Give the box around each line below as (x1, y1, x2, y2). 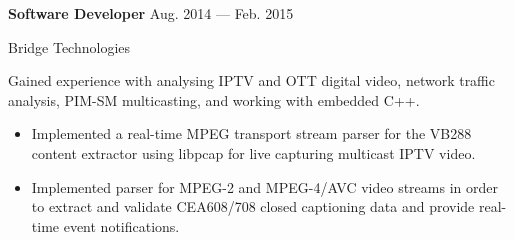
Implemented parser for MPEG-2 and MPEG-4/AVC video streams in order (31, 176, 498, 197)
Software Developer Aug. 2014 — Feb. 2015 (8, 3, 294, 23)
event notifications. (63, 215, 180, 236)
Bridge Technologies (8, 36, 131, 57)
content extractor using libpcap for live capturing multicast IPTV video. (31, 142, 476, 163)
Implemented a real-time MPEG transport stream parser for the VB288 (31, 123, 472, 144)
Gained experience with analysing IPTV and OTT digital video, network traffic (8, 70, 496, 91)
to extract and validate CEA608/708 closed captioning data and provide (31, 196, 475, 217)
